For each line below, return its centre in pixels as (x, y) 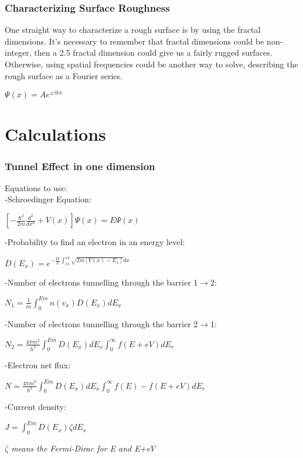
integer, (18, 52)
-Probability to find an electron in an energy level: (95, 242)
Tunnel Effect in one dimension (80, 166)
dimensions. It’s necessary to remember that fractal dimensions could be (135, 41)
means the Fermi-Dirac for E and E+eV (84, 448)
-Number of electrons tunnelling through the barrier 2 (101, 323)
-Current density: (35, 407)
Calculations (55, 134)
